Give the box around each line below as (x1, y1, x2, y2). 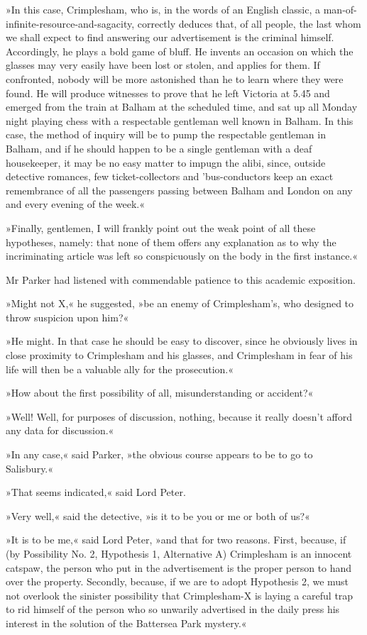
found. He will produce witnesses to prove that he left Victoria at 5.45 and (6, 85, 330, 100)
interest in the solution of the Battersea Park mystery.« (6, 615, 247, 630)
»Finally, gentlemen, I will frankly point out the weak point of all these (6, 220, 316, 235)
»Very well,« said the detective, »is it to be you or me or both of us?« (6, 508, 310, 523)
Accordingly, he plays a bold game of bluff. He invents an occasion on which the (6, 43, 354, 58)
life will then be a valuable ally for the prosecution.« (6, 361, 234, 376)
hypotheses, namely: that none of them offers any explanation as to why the (6, 234, 336, 249)
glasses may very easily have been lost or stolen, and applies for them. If (6, 57, 320, 72)
